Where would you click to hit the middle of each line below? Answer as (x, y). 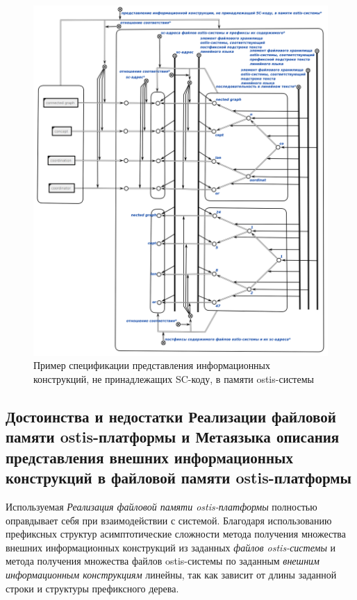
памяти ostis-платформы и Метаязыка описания (173, 437)
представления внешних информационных (149, 457)
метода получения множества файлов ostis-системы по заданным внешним (163, 561)
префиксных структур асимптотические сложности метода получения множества (176, 534)
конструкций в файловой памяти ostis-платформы (179, 478)
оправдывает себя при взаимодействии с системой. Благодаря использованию (169, 520)
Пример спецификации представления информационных (152, 365)
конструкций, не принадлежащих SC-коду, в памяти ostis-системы (174, 379)
